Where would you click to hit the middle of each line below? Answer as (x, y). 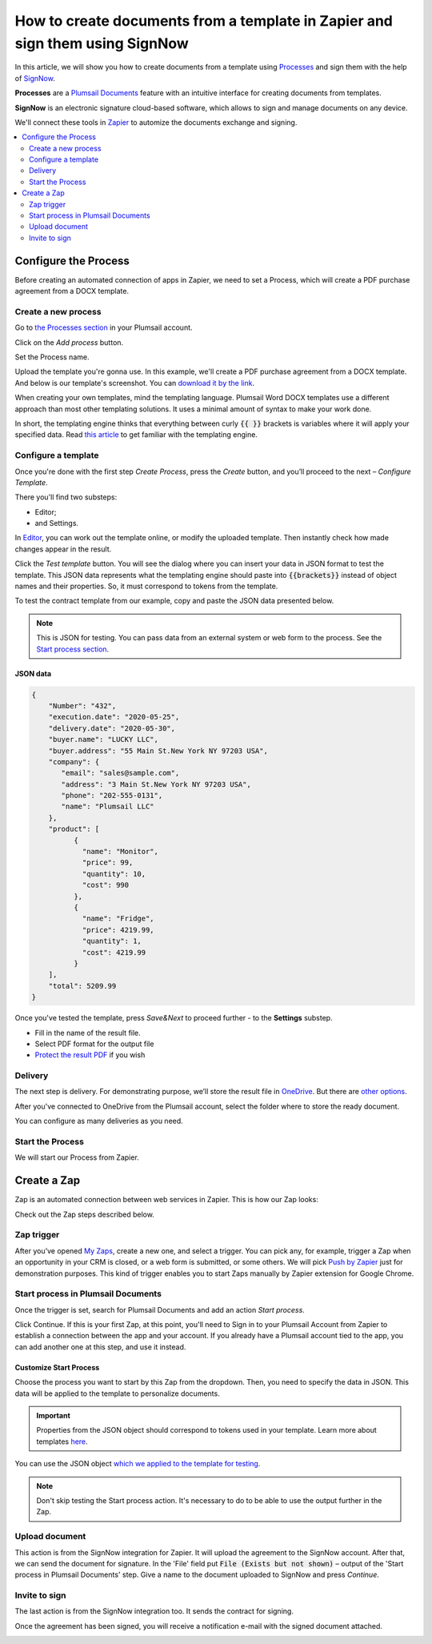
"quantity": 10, (114, 874)
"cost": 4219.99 (114, 952)
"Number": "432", (82, 706)
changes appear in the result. (63, 549)
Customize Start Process (57, 1367)
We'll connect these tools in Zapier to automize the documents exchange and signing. (156, 122)
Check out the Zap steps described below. (85, 1214)
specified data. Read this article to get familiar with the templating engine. (136, 435)
